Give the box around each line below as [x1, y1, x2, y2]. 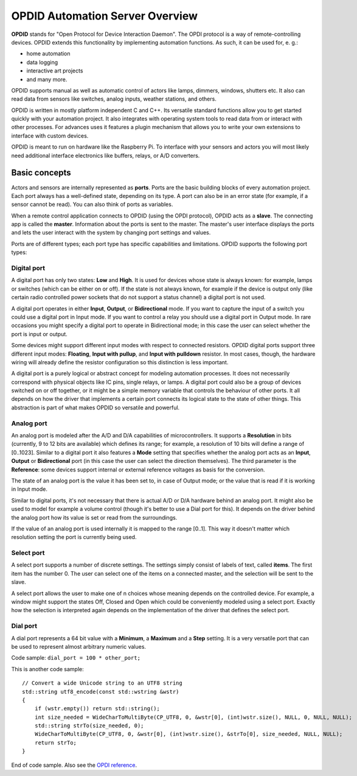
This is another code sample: [11, 665, 85, 672]
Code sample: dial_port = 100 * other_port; [11, 654, 141, 661]
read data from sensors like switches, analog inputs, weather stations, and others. [11, 95, 217, 103]
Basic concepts [11, 168, 71, 178]
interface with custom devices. [11, 132, 89, 139]
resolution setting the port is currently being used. [11, 534, 137, 541]
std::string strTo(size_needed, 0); [34, 722, 144, 729]
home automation [26, 50, 71, 57]
